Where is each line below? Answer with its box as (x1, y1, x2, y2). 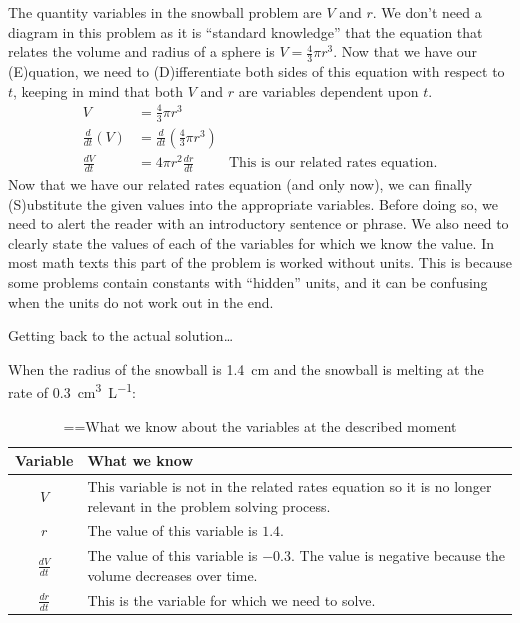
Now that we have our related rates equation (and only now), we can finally (8, 173, 473, 194)
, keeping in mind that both (13, 80, 184, 101)
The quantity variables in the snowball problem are (8, 2, 322, 22)
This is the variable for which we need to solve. (87, 589, 376, 610)
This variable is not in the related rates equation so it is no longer (87, 476, 492, 497)
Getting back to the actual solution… (8, 325, 234, 346)
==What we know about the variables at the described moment (63, 415, 457, 436)
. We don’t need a (372, 2, 482, 22)
